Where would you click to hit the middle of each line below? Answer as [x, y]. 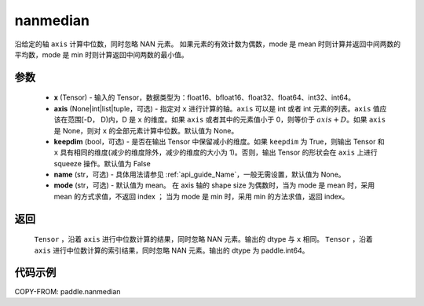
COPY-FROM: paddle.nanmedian [68, 291]
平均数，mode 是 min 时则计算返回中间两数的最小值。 [101, 54]
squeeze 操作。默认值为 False [102, 163]
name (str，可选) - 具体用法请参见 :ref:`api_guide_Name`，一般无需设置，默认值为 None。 [199, 175]
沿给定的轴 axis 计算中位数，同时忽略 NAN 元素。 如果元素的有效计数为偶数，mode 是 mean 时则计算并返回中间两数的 [208, 44]
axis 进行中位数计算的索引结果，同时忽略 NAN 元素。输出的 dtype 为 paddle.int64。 [172, 250]
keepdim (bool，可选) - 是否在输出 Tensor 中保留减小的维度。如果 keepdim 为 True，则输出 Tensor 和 [219, 141]
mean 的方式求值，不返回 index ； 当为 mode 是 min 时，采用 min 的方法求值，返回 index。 [201, 196]
